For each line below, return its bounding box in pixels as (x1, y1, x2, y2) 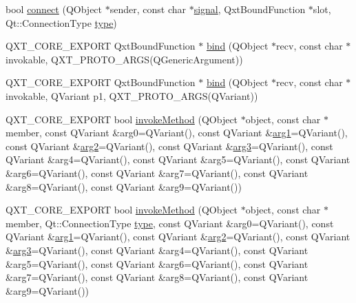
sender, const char (109, 2, 186, 16)
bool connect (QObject (6, 2, 103, 16)
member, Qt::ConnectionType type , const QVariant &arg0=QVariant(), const (6, 216, 334, 230)
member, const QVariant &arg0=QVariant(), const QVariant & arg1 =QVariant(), (6, 125, 348, 140)
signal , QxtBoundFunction (193, 2, 306, 16)
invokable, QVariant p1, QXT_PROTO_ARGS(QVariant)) (6, 88, 258, 103)
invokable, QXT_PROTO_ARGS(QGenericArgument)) (6, 52, 243, 66)
